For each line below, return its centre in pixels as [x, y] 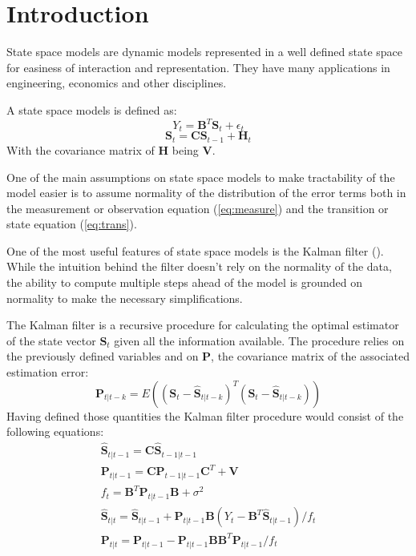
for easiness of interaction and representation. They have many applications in [198, 67]
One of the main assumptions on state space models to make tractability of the [201, 177]
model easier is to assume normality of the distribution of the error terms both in [206, 193]
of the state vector [51, 340]
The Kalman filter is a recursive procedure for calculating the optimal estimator [203, 325]
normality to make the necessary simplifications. [125, 298]
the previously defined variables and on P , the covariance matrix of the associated [208, 356]
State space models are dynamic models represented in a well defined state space [205, 52]
